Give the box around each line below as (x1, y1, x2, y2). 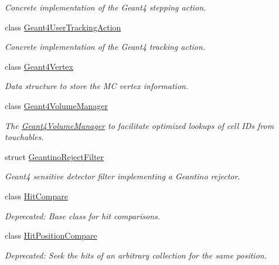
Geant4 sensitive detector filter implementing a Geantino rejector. (5, 170, 240, 182)
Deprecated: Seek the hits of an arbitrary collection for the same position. (5, 249, 267, 261)
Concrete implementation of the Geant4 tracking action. (5, 40, 206, 53)
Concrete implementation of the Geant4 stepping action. (5, 1, 206, 13)
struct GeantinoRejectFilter (5, 150, 104, 162)
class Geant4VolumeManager (5, 99, 108, 111)
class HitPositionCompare (5, 229, 97, 242)
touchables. (5, 131, 44, 143)
